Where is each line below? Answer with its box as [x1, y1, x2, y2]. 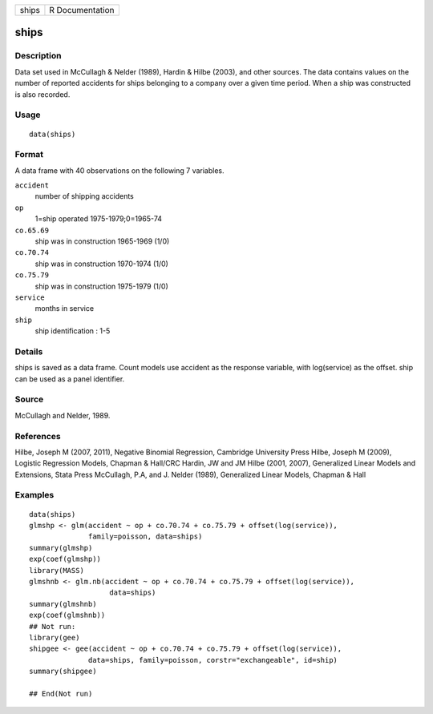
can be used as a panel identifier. [14, 373, 125, 384]
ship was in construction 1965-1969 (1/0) [34, 236, 170, 246]
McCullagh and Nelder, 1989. [14, 410, 111, 420]
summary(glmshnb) [29, 599, 97, 608]
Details [14, 345, 43, 357]
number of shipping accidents [34, 192, 134, 201]
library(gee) [29, 633, 80, 642]
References [14, 430, 61, 442]
